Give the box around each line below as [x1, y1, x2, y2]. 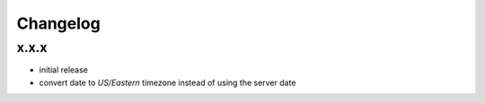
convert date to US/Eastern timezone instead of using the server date [39, 77, 296, 88]
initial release [39, 64, 89, 75]
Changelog [16, 13, 101, 33]
